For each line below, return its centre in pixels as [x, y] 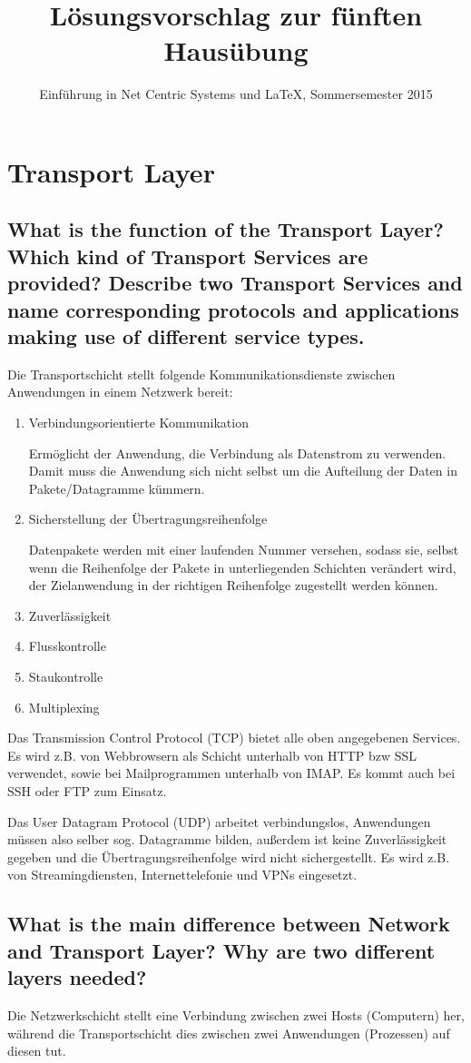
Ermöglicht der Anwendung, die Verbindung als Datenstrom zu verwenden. [237, 453]
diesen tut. [37, 1051]
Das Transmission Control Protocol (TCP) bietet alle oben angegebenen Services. [234, 738]
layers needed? [77, 977]
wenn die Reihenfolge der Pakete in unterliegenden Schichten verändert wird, [242, 567]
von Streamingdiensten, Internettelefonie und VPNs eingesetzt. [182, 875]
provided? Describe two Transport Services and [235, 283]
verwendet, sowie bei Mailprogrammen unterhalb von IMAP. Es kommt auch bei [231, 773]
